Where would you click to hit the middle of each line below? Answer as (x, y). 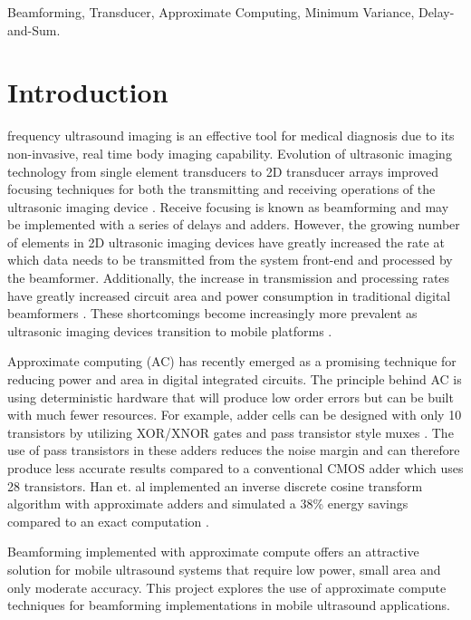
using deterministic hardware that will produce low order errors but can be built (231, 397)
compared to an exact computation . (108, 521)
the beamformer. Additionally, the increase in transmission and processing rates (229, 278)
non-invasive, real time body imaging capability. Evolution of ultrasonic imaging (230, 153)
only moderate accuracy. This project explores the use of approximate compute (227, 587)
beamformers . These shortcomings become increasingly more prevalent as (212, 313)
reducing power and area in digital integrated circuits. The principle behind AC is (235, 379)
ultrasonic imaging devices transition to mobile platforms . (170, 330)
